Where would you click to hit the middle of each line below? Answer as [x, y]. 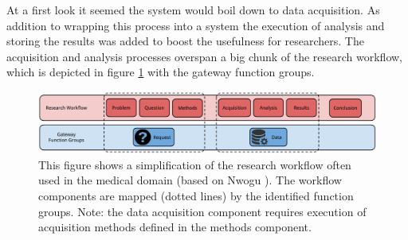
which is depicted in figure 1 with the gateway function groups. [161, 72]
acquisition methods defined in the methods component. [175, 227]
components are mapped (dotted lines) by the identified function [196, 195]
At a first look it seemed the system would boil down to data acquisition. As [193, 10]
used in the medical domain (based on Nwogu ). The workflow [190, 180]
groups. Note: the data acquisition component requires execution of [202, 211]
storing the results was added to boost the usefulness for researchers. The [185, 41]
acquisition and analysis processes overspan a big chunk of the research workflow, [205, 56]
